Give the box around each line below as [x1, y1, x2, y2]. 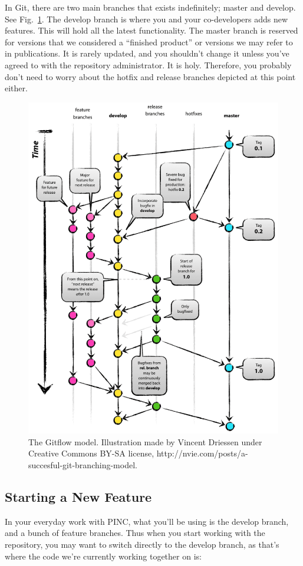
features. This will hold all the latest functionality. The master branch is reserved [5, 24, 298, 37]
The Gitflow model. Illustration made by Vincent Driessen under [28, 435, 262, 448]
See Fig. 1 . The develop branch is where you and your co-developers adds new [5, 12, 288, 25]
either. [5, 82, 28, 94]
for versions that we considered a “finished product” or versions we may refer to [5, 35, 293, 48]
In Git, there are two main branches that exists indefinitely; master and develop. [5, 1, 296, 13]
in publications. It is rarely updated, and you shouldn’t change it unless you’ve [5, 47, 289, 59]
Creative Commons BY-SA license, [28, 447, 154, 459]
